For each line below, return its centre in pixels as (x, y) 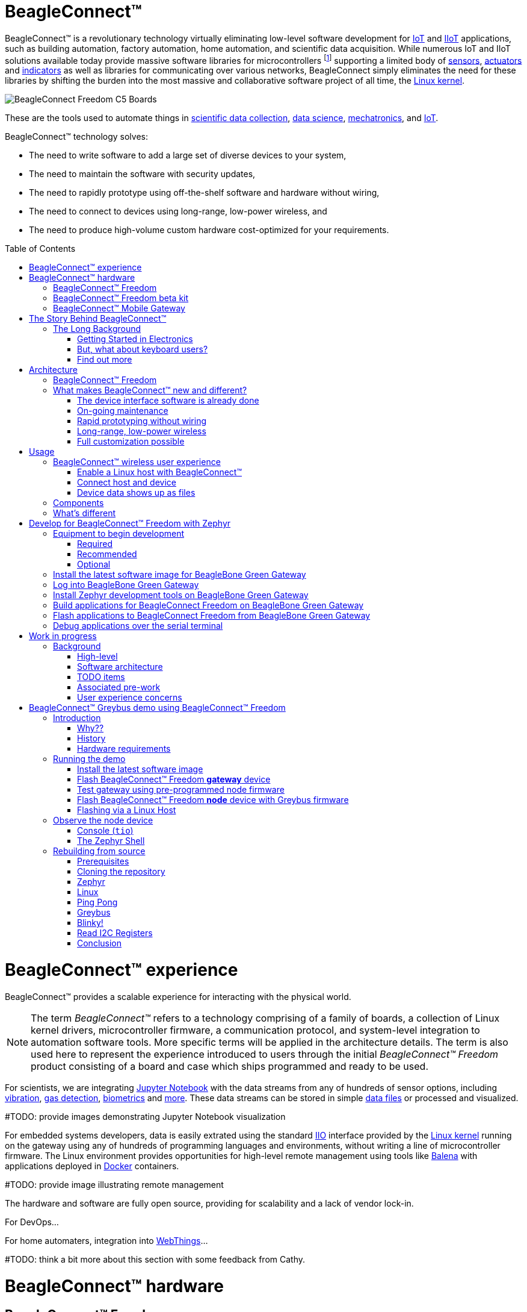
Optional (94, 564)
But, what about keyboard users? (143, 349)
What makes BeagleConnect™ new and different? (150, 390)
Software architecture (120, 667)
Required (95, 544)
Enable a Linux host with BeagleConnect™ (159, 472)
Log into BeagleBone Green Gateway (126, 585)
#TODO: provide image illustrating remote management (114, 1184)
